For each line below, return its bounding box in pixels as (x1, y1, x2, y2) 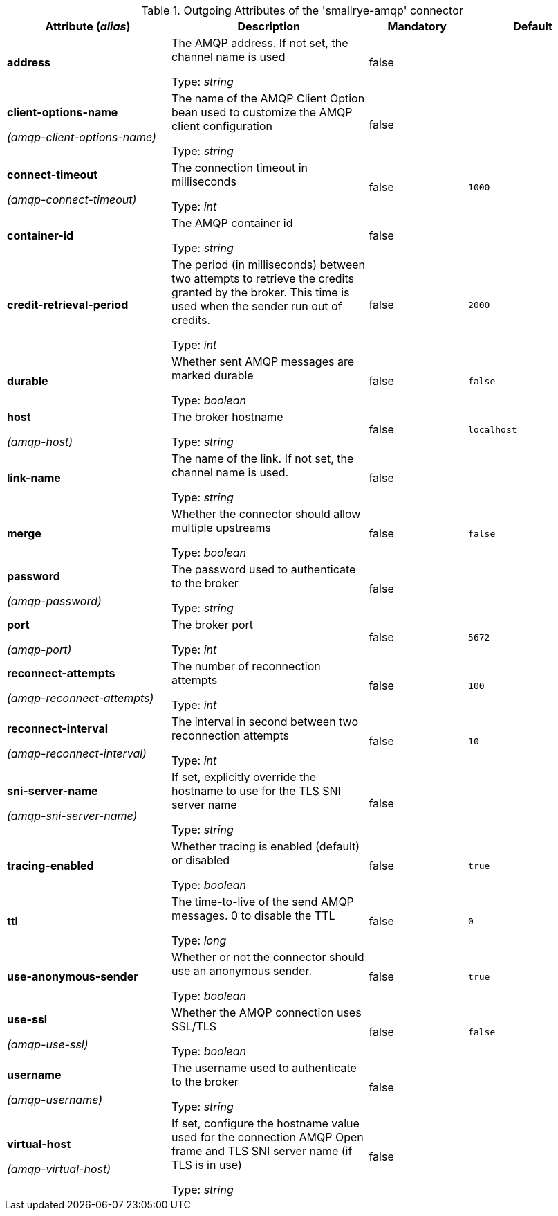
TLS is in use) (171, 1158, 242, 1172)
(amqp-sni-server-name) (7, 809, 138, 823)
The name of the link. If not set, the (171, 451, 354, 465)
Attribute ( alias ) (45, 19, 131, 33)
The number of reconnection (171, 659, 321, 673)
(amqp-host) (7, 435, 73, 449)
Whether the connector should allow (171, 507, 361, 521)
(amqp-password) (7, 594, 102, 608)
